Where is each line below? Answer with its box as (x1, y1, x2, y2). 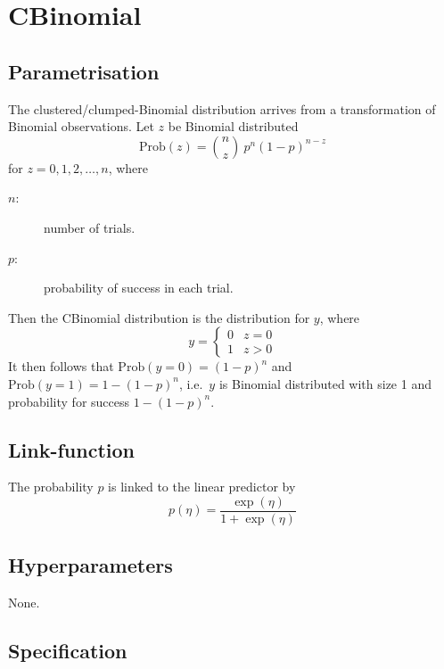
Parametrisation (8, 57, 160, 85)
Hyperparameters (8, 551, 173, 579)
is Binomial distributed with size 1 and (218, 374, 432, 392)
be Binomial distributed (168, 117, 299, 136)
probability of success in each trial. (44, 278, 234, 297)
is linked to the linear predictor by (108, 477, 296, 496)
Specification (8, 637, 127, 665)
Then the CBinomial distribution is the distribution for (8, 308, 310, 326)
